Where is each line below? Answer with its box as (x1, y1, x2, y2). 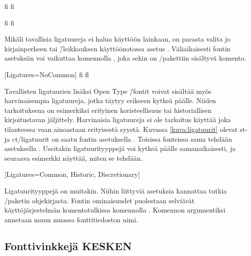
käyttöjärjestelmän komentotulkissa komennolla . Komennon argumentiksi (4, 205, 226, 215)
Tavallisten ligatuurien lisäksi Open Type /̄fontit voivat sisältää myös (4, 85, 212, 96)
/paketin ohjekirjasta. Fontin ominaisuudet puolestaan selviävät (4, 195, 194, 205)
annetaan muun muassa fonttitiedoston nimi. (4, 214, 138, 224)
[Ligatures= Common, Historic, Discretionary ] (4, 169, 140, 179)
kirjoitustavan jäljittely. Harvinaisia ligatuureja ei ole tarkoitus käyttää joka (4, 114, 231, 125)
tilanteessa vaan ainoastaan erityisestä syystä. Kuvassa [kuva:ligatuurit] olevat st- (4, 124, 248, 134)
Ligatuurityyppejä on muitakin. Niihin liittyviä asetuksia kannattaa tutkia (4, 185, 227, 195)
